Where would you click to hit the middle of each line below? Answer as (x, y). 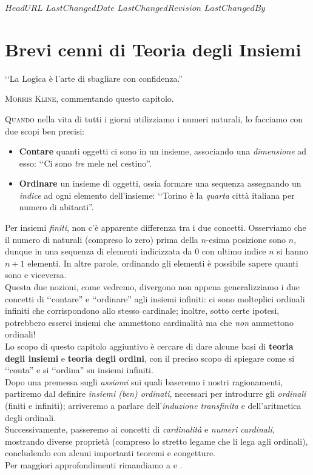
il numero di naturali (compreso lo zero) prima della (102, 239)
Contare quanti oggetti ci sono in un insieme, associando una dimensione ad (163, 151)
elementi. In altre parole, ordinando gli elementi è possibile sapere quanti (163, 263)
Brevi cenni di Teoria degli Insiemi (153, 49)
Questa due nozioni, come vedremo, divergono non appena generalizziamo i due (152, 287)
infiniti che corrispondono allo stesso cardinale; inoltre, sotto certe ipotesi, (142, 311)
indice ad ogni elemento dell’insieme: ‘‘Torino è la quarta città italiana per (157, 195)
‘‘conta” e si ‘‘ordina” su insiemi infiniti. (79, 370)
